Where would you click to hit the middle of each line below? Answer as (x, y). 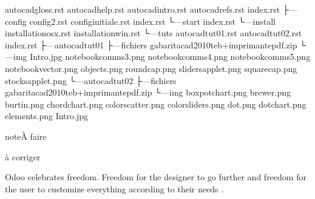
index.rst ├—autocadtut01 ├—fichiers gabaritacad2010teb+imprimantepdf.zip (151, 44)
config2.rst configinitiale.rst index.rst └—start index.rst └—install (152, 21)
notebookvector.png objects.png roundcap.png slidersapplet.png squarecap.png (151, 68)
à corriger (23, 156)
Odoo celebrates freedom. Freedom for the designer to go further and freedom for (156, 177)
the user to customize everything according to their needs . (114, 188)
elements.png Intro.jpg (47, 116)
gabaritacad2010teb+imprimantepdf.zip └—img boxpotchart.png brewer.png (148, 92)
